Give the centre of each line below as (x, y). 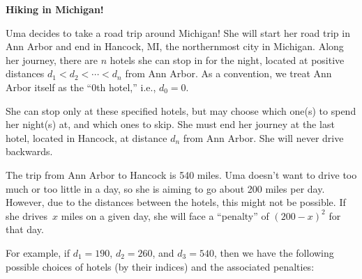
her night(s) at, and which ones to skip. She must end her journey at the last (170, 124)
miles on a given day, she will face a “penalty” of (165, 215)
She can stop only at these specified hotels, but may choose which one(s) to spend (181, 110)
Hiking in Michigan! (55, 9)
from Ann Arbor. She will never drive (263, 137)
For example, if (38, 252)
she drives (27, 215)
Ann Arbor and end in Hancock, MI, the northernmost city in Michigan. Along (175, 46)
